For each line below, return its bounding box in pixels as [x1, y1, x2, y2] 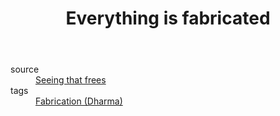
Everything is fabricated [65, 7, 271, 30]
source [10, 63, 40, 76]
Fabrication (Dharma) [35, 95, 123, 107]
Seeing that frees [35, 74, 107, 86]
